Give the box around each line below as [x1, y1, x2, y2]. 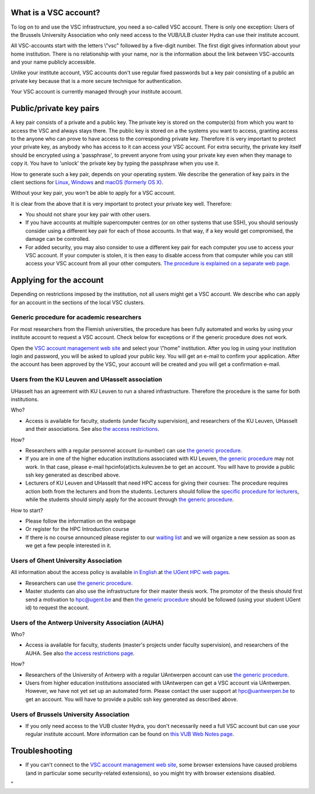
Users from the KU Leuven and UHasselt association [10, 375, 163, 384]
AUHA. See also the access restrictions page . [25, 650, 135, 657]
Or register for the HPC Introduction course [25, 526, 129, 533]
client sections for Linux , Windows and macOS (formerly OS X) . [10, 178, 163, 185]
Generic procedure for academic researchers [10, 313, 142, 322]
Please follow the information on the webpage [25, 517, 136, 524]
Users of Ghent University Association [10, 556, 123, 564]
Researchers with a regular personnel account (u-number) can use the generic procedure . [25, 447, 242, 454]
